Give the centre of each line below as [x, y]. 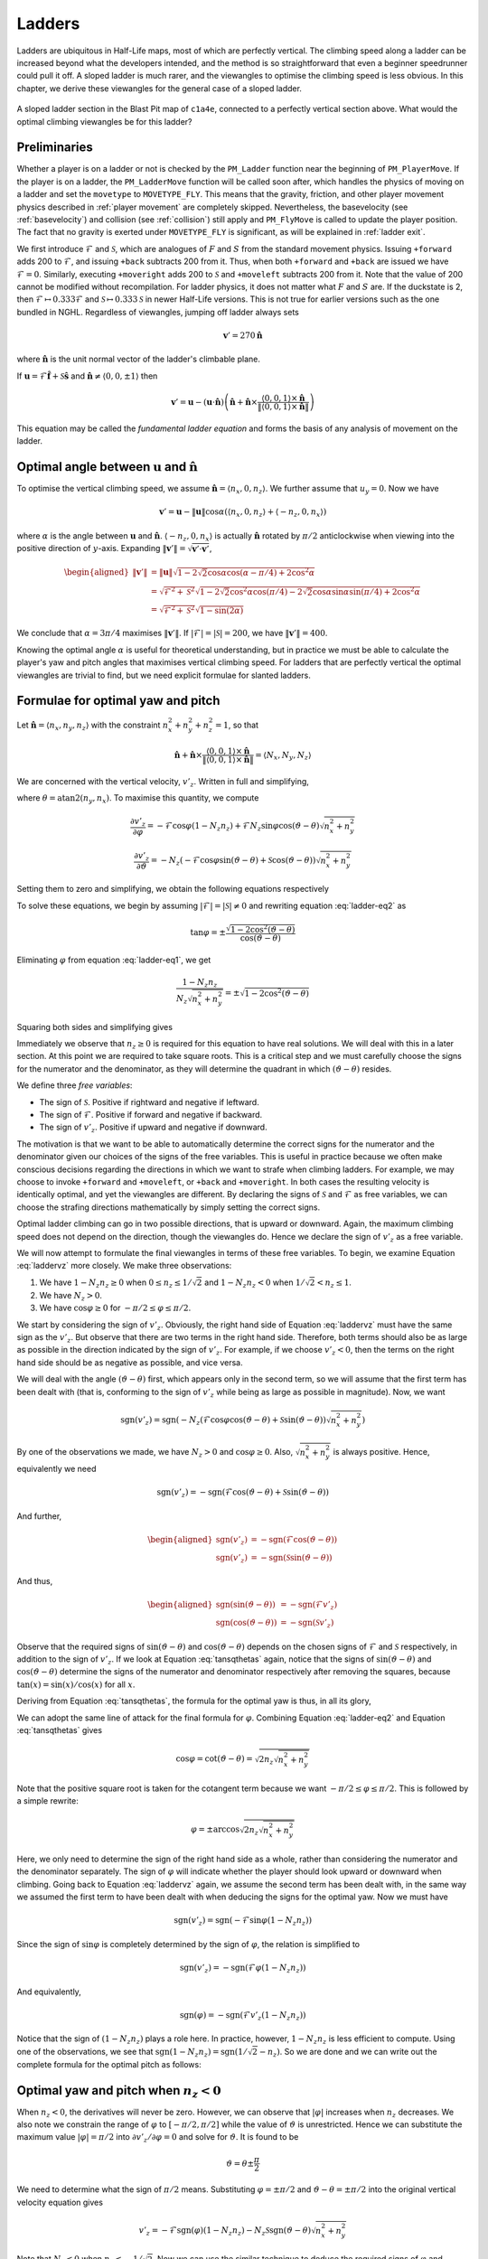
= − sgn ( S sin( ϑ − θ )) [292, 1557]
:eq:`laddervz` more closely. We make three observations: [124, 1266]
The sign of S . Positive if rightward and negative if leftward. [149, 1101]
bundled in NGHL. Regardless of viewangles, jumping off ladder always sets [158, 312]
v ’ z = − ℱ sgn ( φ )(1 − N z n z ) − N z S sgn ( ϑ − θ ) [225, 2231]
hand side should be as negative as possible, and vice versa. [130, 1362]
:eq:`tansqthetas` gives [60, 1729]
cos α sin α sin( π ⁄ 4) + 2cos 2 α [366, 591]
